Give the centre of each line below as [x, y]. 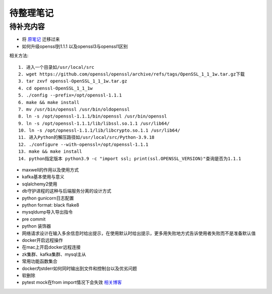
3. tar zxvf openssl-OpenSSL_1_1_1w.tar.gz [73, 81]
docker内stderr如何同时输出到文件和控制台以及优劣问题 [80, 268]
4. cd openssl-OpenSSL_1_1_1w [56, 88]
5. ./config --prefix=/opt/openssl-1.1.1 [70, 95]
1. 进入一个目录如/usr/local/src [56, 67]
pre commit [34, 219]
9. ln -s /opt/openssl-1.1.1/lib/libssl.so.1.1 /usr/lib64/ [94, 123]
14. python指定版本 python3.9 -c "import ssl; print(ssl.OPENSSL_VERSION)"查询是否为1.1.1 [130, 159]
